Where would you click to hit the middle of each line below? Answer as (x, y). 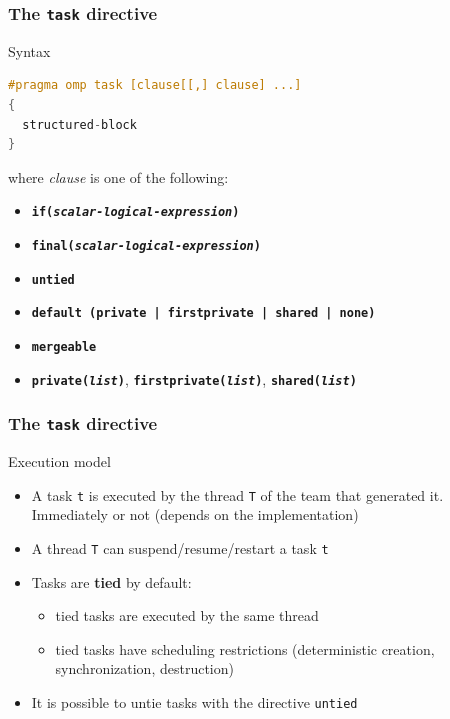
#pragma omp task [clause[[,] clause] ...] (155, 85)
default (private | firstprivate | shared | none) (203, 313)
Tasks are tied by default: (111, 581)
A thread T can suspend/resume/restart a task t (180, 547)
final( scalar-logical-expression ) (146, 246)
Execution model (59, 461)
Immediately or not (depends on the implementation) (195, 514)
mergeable (64, 346)
